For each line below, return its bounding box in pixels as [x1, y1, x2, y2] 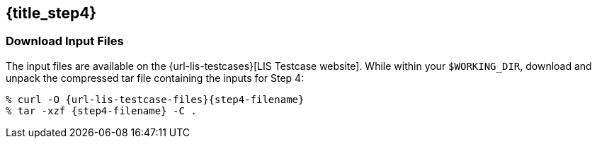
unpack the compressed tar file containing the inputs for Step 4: [6, 71, 305, 84]
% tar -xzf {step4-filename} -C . [6, 104, 197, 116]
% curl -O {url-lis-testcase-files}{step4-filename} [6, 93, 305, 105]
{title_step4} [6, 4, 97, 22]
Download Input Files [6, 34, 124, 49]
